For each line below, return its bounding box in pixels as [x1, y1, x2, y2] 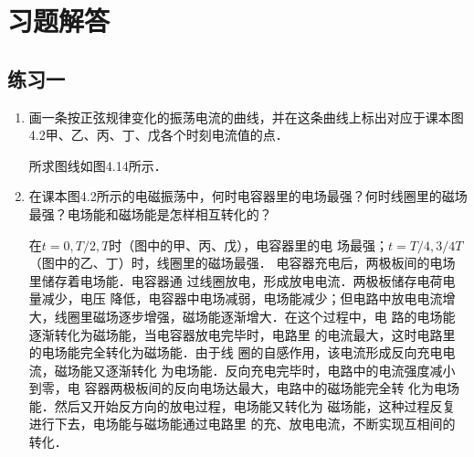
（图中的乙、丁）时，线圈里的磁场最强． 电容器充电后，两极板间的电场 [28, 253, 456, 272]
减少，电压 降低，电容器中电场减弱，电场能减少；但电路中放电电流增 [41, 289, 456, 308]
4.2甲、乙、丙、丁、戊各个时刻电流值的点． [28, 125, 289, 144]
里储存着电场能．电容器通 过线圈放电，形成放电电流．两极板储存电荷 [28, 271, 443, 290]
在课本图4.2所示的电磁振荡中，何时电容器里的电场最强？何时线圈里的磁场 [28, 186, 468, 206]
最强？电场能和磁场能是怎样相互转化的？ [28, 204, 272, 223]
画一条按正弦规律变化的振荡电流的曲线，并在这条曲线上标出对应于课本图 [28, 107, 464, 126]
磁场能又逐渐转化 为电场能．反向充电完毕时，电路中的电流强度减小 [54, 360, 456, 379]
